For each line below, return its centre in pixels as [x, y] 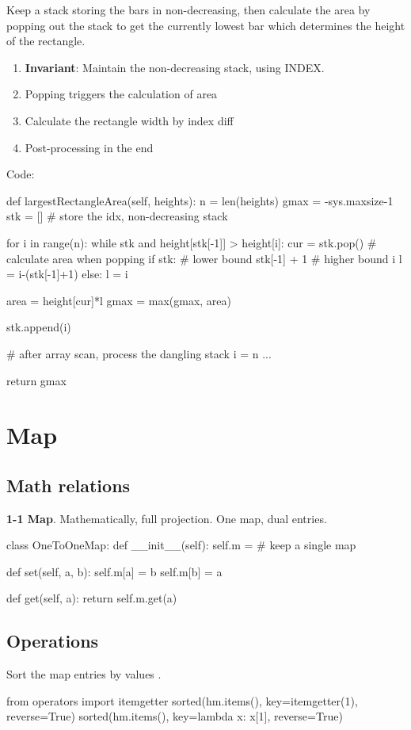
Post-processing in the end [89, 147]
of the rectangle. [46, 41]
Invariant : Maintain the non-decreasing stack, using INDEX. [175, 67]
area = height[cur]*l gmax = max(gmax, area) [119, 300]
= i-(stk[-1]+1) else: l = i [67, 274]
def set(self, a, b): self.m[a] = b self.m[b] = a [114, 571]
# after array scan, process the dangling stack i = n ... [139, 353]
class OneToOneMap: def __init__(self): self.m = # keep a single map [181, 545]
